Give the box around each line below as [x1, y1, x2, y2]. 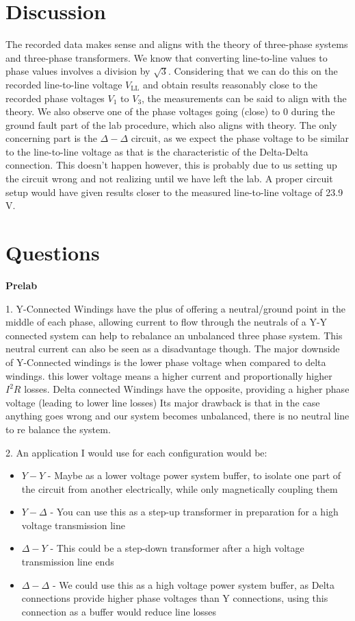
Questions [5, 239, 100, 267]
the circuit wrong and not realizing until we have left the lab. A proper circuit [5, 171, 333, 186]
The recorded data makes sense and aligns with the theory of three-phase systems [5, 37, 348, 51]
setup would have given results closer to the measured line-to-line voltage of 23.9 [5, 184, 343, 199]
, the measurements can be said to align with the [142, 90, 347, 105]
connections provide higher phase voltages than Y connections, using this [21, 591, 328, 605]
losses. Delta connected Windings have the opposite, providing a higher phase [24, 382, 350, 396]
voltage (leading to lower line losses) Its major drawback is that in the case [5, 395, 320, 409]
